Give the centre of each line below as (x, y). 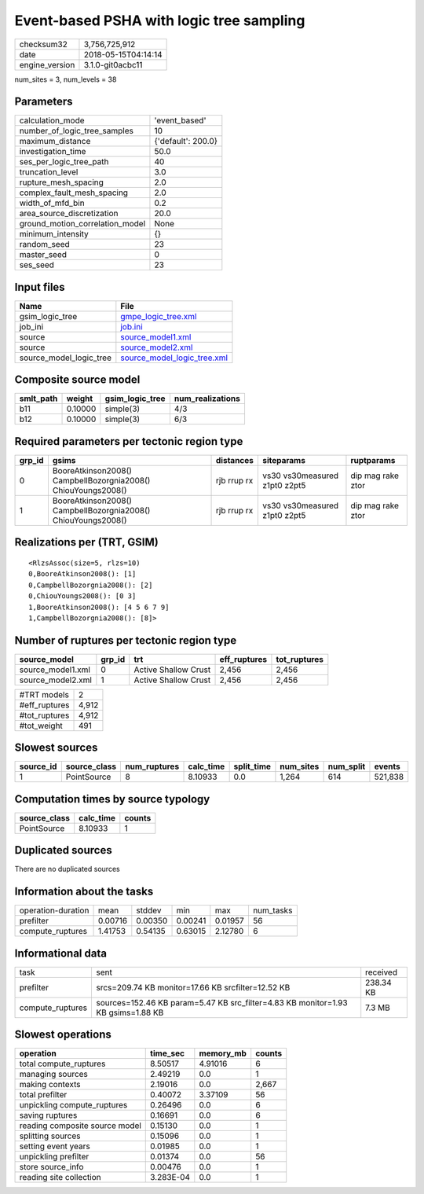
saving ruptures (48, 1115)
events (387, 766)
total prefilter (43, 1095)
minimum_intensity (54, 234)
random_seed (44, 244)
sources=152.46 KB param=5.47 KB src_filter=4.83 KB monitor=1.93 (222, 1002)
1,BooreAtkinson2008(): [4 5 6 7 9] (99, 607)
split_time (252, 766)
